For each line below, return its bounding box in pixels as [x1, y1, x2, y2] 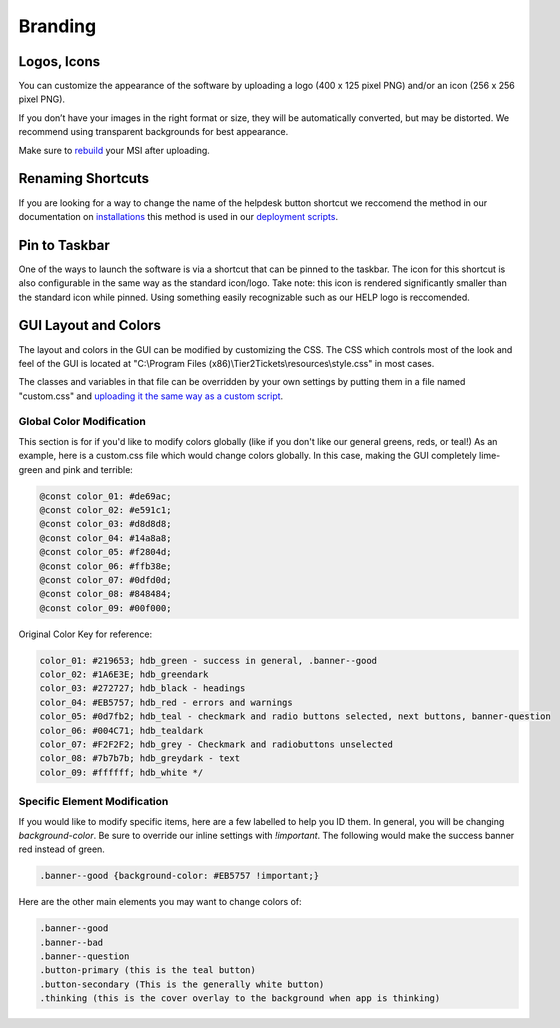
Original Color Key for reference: [18, 628, 153, 640]
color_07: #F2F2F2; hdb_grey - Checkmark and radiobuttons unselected [39, 739, 394, 750]
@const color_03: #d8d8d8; [39, 518, 172, 530]
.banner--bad [39, 936, 104, 948]
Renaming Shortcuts [18, 170, 150, 187]
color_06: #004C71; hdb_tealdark [39, 725, 204, 736]
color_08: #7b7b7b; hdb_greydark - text [39, 753, 240, 764]
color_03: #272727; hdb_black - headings [39, 683, 246, 694]
